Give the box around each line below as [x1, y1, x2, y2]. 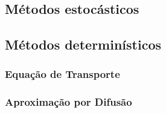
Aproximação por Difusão [5, 94, 132, 109]
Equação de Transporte [5, 66, 120, 82]
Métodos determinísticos [5, 35, 161, 54]
